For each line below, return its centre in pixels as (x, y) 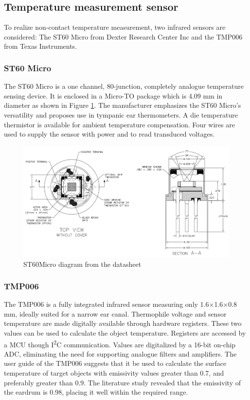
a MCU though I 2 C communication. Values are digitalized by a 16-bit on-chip (120, 343)
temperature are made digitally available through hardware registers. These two (123, 323)
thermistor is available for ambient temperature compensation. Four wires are (119, 124)
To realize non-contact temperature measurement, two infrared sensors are (115, 27)
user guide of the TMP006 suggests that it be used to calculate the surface (115, 363)
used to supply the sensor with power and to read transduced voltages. (109, 134)
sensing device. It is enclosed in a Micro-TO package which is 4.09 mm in (113, 95)
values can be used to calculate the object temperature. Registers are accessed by (125, 332)
